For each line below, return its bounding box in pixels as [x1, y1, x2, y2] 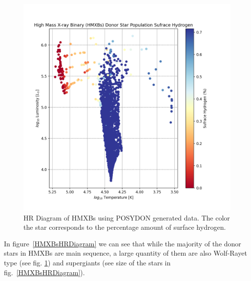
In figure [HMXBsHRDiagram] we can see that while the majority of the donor [4, 238, 241, 248]
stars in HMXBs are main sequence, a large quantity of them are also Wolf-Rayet [4, 248, 247, 258]
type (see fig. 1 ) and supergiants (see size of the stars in [4, 257, 171, 267]
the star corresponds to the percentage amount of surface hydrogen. [23, 222, 226, 232]
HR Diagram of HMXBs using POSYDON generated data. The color [23, 212, 230, 222]
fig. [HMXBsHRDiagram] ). [4, 267, 85, 277]
